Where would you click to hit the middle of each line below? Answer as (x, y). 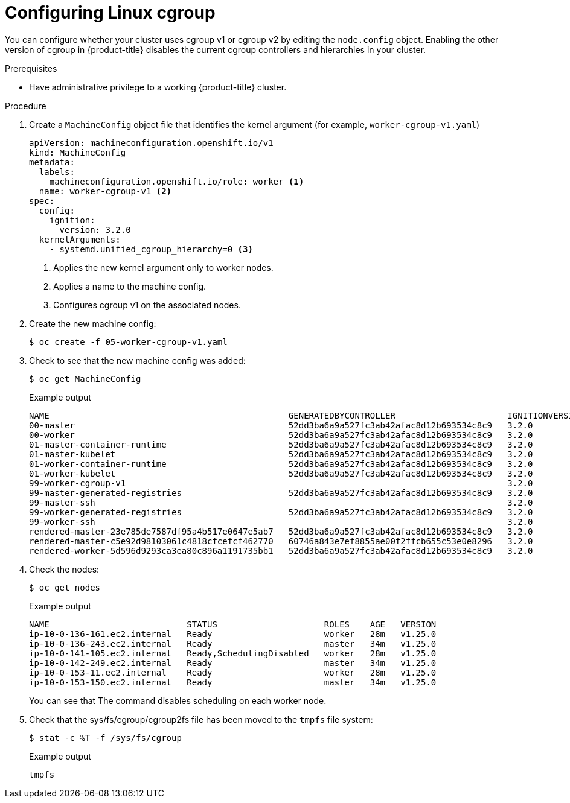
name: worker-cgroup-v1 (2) (105, 191)
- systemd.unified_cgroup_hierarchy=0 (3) (151, 249)
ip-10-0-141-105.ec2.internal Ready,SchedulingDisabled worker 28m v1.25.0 (233, 653)
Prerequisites (31, 68)
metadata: (52, 162)
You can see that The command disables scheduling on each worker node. (178, 700)
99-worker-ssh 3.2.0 (281, 522)
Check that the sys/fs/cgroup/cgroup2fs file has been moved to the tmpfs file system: (201, 719)
